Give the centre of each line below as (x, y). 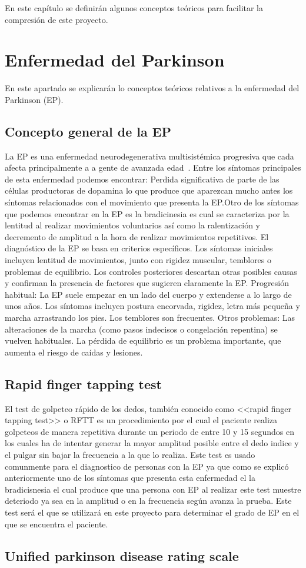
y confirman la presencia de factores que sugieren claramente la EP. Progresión (147, 283)
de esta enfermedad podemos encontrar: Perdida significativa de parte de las (142, 179)
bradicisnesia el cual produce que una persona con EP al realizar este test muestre (153, 489)
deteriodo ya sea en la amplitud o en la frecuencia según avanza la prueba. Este (148, 501)
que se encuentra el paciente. (56, 524)
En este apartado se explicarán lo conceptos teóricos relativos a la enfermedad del (152, 88)
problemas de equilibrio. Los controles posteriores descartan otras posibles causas (151, 271)
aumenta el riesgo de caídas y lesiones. (74, 352)
